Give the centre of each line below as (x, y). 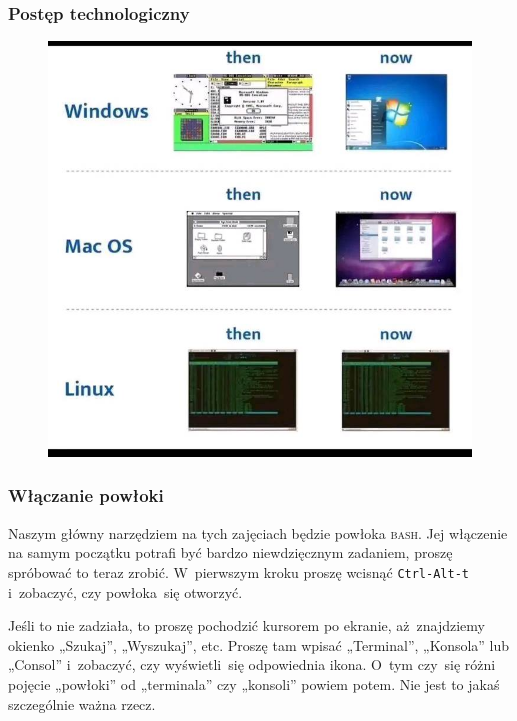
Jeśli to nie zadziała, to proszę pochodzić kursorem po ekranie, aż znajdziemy (246, 625)
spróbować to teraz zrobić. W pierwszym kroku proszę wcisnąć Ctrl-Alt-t (238, 571)
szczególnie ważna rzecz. (82, 703)
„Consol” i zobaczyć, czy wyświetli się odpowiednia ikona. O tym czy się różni (252, 664)
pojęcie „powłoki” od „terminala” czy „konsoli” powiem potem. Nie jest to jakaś (254, 684)
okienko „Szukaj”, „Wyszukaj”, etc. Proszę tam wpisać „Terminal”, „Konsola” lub (259, 644)
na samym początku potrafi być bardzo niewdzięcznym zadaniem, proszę (230, 552)
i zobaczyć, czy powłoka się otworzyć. (125, 591)
